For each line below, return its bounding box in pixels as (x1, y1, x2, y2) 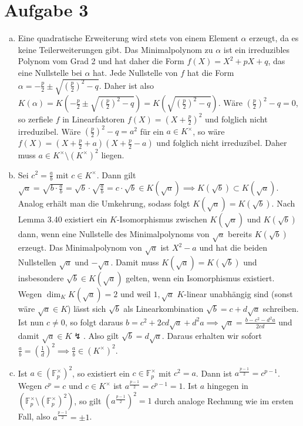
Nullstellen (18, 255, 56, 268)
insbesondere (18, 271, 64, 284)
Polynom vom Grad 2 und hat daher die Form (18, 55, 184, 67)
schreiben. (262, 302, 299, 314)
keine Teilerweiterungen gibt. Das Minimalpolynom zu (18, 43, 213, 55)
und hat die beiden (199, 241, 267, 254)
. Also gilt (83, 329, 119, 341)
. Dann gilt (96, 168, 136, 181)
